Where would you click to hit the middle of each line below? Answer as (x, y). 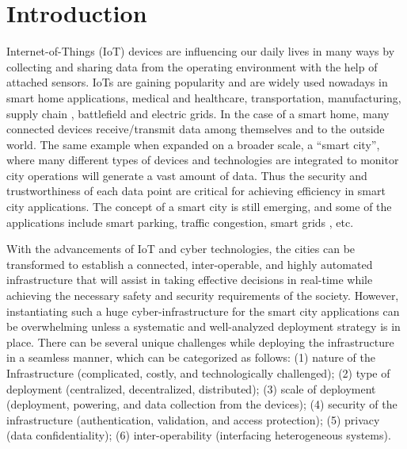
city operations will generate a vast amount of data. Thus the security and (187, 175)
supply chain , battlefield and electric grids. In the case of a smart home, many (198, 113)
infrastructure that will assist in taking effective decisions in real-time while (190, 280)
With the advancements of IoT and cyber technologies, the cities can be (181, 249)
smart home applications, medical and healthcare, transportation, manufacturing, (204, 97)
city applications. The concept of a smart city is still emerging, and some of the (199, 207)
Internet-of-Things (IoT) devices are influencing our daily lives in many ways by (201, 51)
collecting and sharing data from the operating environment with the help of (192, 66)
